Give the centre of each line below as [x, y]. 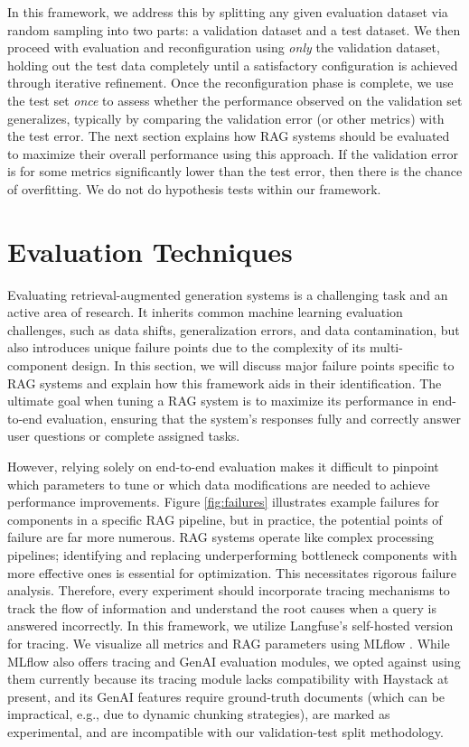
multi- [386, 347]
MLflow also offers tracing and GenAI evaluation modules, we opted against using [234, 661]
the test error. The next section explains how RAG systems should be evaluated [229, 136]
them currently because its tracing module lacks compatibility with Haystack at [228, 679]
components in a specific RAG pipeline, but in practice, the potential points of [225, 519]
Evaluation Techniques [150, 251]
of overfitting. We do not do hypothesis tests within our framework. [194, 188]
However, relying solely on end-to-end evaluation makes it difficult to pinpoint [223, 466]
